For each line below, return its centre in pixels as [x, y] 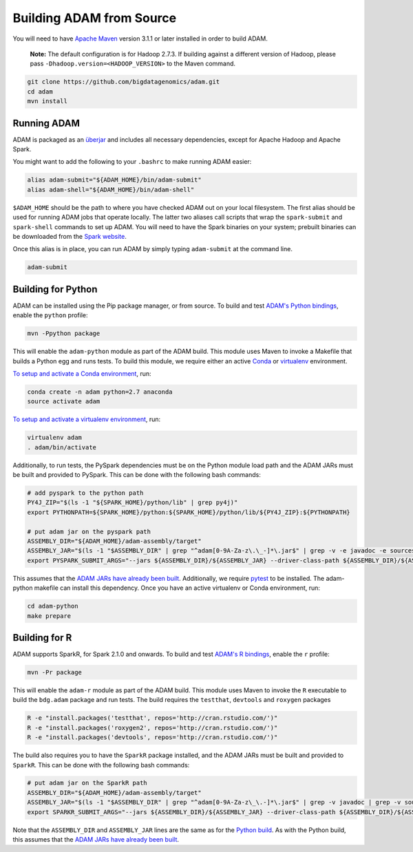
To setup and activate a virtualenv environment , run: [87, 419]
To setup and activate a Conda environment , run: [82, 373]
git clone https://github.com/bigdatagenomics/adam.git [124, 82]
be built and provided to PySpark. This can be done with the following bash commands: [137, 475]
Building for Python [55, 289]
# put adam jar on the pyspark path [89, 531]
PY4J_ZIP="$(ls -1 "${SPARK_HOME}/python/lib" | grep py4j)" [133, 503]
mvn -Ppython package [64, 333]
